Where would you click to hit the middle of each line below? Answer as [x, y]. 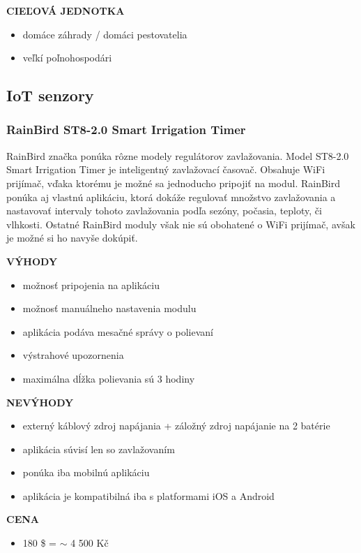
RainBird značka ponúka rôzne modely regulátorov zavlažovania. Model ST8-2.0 [178, 155]
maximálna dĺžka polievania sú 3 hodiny [109, 378]
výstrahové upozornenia [73, 355]
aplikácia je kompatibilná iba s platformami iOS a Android [148, 495]
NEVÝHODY [40, 402]
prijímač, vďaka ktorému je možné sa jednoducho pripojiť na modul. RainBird [174, 183]
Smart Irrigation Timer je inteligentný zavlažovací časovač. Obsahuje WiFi [166, 169]
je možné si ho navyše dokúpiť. [72, 238]
